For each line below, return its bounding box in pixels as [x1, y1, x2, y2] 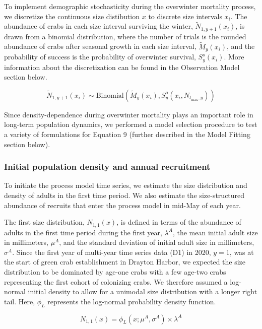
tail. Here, [4, 296, 35, 306]
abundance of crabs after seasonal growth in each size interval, [4, 41, 196, 51]
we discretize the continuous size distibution [4, 11, 140, 21]
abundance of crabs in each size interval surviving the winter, [4, 21, 193, 31]
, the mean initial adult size [172, 227, 258, 237]
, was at [229, 246, 254, 257]
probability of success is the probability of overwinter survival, [4, 51, 196, 62]
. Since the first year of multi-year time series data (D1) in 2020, [12, 246, 211, 257]
